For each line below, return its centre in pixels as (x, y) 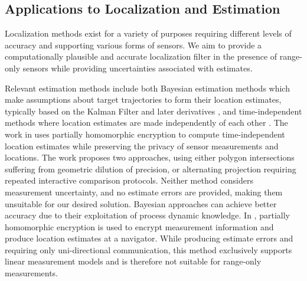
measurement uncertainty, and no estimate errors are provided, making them (144, 192)
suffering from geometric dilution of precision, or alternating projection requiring (151, 169)
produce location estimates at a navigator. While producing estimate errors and (149, 238)
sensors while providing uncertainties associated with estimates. (138, 68)
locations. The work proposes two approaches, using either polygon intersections (150, 157)
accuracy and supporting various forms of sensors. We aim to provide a (133, 45)
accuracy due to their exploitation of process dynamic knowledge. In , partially (147, 215)
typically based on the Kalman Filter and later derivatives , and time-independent (153, 111)
